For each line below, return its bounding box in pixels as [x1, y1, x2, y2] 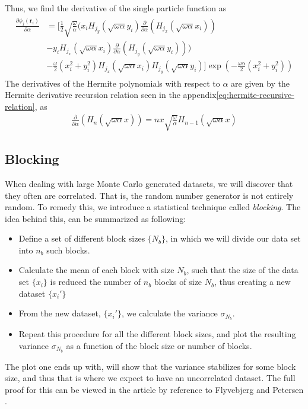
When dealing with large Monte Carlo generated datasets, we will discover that [5, 177, 293, 189]
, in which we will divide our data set [166, 232, 301, 245]
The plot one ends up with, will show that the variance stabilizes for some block [5, 360, 296, 372]
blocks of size [154, 275, 202, 288]
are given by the [231, 77, 290, 89]
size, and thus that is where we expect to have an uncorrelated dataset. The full [5, 372, 296, 384]
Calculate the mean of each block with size [18, 264, 174, 276]
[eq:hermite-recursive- [216, 88, 294, 101]
